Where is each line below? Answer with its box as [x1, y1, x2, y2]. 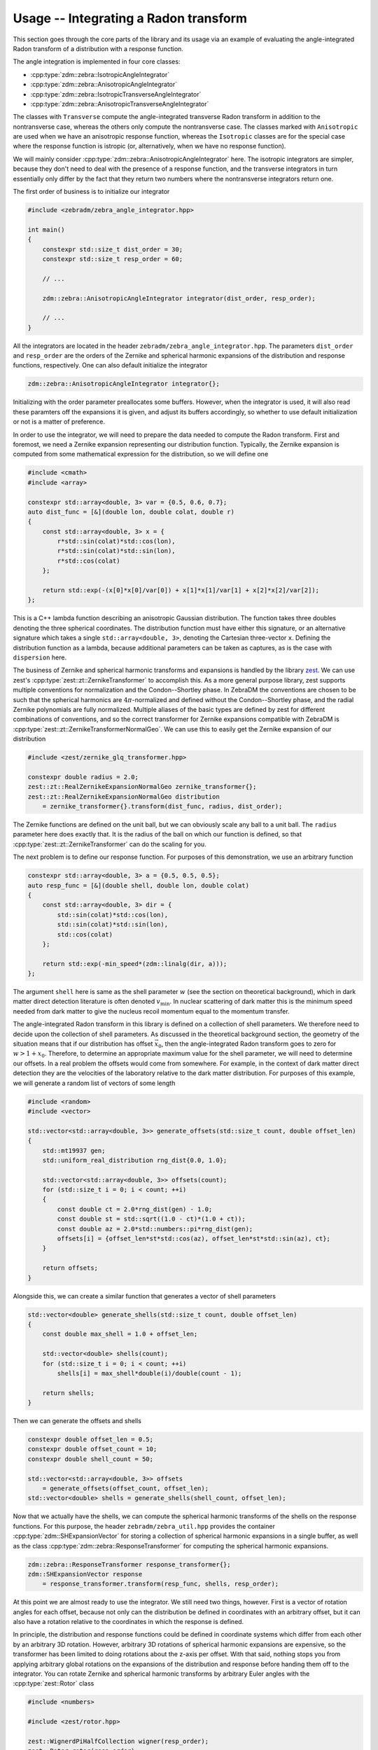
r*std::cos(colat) [57, 556, 120, 565]
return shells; [42, 1389, 94, 1396]
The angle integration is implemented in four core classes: [13, 57, 181, 66]
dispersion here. [13, 653, 66, 661]
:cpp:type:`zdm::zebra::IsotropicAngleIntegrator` [30, 70, 170, 78]
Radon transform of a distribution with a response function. [13, 44, 183, 52]
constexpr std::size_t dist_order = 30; [42, 245, 183, 253]
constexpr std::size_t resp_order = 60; [42, 255, 183, 262]
